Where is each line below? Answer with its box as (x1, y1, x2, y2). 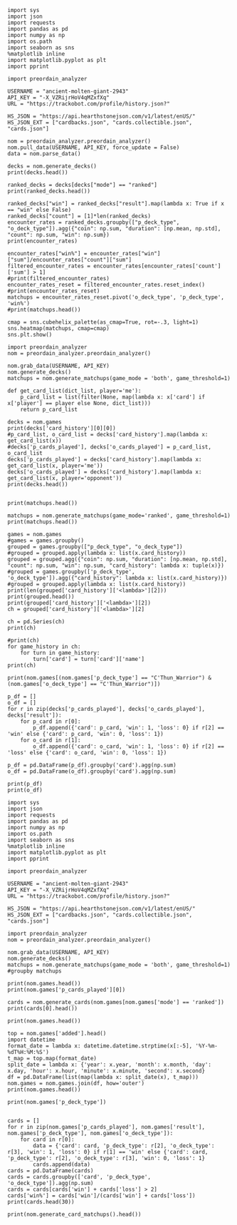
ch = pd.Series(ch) (7, 618, 65, 625)
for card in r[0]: (20, 1136, 75, 1143)
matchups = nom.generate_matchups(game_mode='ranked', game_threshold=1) (7, 512, 231, 519)
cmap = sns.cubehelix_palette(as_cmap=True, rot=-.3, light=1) (7, 319, 199, 326)
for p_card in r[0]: (20, 718, 81, 725)
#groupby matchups (7, 968, 62, 975)
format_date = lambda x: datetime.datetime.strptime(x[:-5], (7, 1042, 193, 1050)
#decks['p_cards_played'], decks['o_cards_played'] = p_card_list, (7, 444, 212, 451)
